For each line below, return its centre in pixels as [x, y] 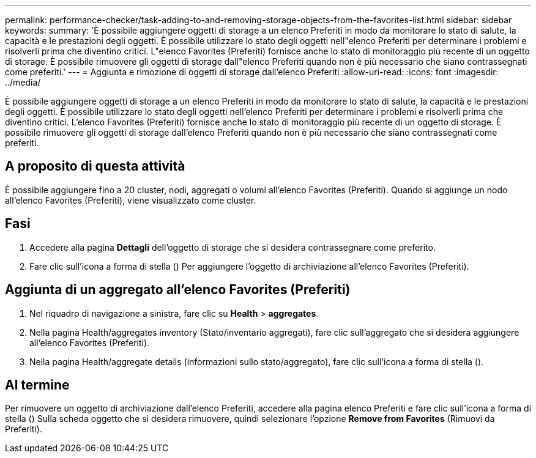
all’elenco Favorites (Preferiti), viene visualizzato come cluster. [131, 200]
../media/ [23, 82]
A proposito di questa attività [95, 166]
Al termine [37, 385]
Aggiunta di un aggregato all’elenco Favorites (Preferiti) [178, 290]
